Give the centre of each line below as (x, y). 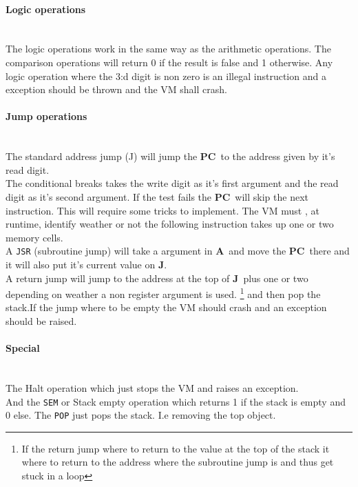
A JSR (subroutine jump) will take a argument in (109, 251)
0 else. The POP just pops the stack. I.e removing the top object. (141, 415)
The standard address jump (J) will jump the (102, 156)
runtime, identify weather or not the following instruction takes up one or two (170, 224)
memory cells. (34, 237)
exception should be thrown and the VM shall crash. (116, 89)
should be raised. (41, 321)
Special (23, 348)
